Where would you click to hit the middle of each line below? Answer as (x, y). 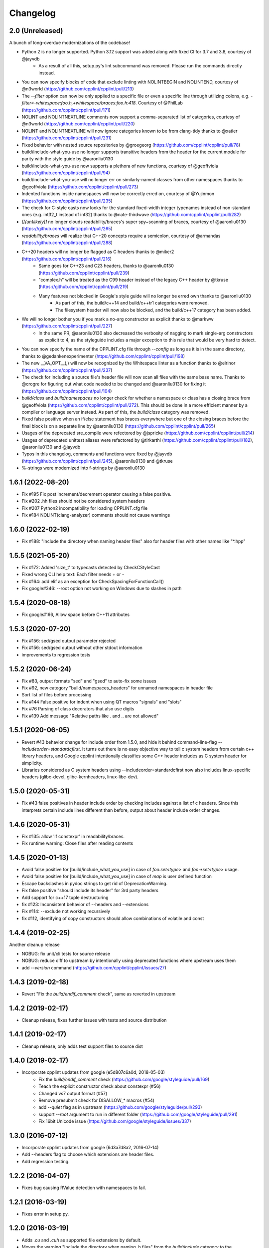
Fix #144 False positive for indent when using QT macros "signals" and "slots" (102, 702)
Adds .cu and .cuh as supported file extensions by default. (82, 1240)
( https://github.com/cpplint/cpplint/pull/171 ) (66, 110)
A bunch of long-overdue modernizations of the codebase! (70, 43)
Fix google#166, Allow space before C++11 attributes (75, 615)
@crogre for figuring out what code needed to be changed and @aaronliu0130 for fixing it (114, 384)
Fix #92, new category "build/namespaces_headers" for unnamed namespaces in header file (117, 688)
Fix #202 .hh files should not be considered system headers (83, 501)
